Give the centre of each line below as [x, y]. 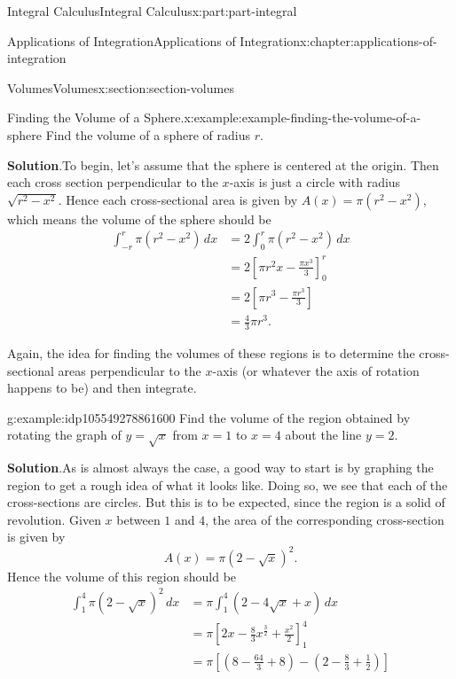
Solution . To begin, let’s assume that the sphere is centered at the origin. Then [223, 164]
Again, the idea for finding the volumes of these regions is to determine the [211, 352]
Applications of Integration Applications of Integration [154, 40]
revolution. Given [54, 519]
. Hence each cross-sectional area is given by [178, 199]
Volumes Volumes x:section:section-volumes [121, 87]
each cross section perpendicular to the [113, 182]
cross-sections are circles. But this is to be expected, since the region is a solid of [226, 502]
